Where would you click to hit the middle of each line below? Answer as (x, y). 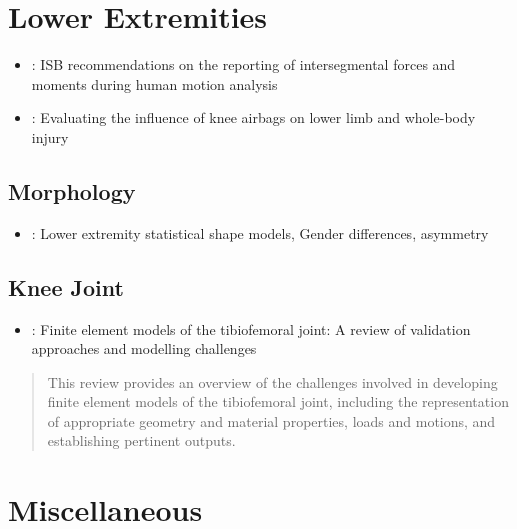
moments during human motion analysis (154, 83)
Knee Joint (66, 286)
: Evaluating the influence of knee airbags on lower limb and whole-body (253, 117)
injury (50, 136)
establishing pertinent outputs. (141, 440)
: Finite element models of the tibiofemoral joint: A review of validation (251, 328)
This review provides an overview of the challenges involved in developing (272, 381)
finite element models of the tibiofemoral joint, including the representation (278, 401)
